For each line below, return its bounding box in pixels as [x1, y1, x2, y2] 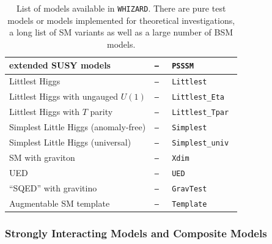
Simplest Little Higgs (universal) [9, 136, 131, 148]
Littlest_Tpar [172, 108, 229, 117]
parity [90, 105, 113, 118]
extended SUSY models [9, 59, 111, 72]
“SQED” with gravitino [9, 181, 97, 194]
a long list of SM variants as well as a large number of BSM [9, 26, 233, 39]
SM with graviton [9, 150, 75, 163]
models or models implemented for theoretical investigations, [7, 13, 235, 26]
